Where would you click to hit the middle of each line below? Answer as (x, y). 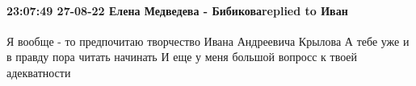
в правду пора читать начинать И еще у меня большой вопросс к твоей (182, 57)
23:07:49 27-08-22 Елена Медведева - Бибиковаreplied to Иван (177, 10)
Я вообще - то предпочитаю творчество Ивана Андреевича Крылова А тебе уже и (208, 41)
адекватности (39, 72)
